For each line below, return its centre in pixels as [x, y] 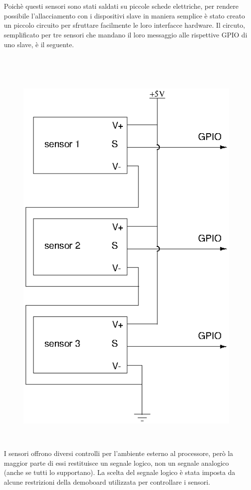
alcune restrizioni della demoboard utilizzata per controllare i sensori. [107, 481]
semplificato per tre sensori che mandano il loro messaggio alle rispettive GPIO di [126, 34]
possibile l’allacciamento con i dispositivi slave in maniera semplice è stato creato [125, 15]
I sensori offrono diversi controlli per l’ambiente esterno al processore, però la [119, 453]
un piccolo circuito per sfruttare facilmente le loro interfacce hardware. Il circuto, [125, 25]
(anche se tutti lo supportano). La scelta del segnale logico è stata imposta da [120, 472]
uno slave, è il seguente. [39, 44]
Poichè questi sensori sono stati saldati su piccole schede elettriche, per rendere [121, 6]
